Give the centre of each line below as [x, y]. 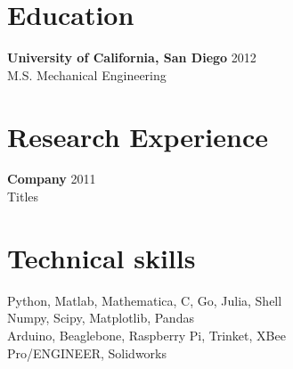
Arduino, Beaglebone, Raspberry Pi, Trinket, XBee [146, 335]
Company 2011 [52, 179]
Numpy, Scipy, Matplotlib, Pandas [101, 318]
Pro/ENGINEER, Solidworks [87, 353]
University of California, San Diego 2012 [132, 57]
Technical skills [102, 257]
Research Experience [138, 136]
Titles [23, 197]
